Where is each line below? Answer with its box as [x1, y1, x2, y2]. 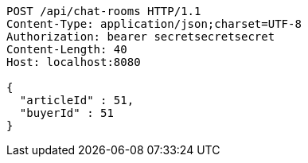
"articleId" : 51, [19, 94, 135, 107]
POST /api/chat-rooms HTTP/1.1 [6, 5, 201, 17]
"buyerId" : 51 [19, 107, 114, 119]
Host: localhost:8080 [6, 56, 141, 68]
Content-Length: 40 [6, 43, 127, 56]
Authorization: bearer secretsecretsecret [6, 30, 275, 43]
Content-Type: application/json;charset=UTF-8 [6, 17, 302, 30]
